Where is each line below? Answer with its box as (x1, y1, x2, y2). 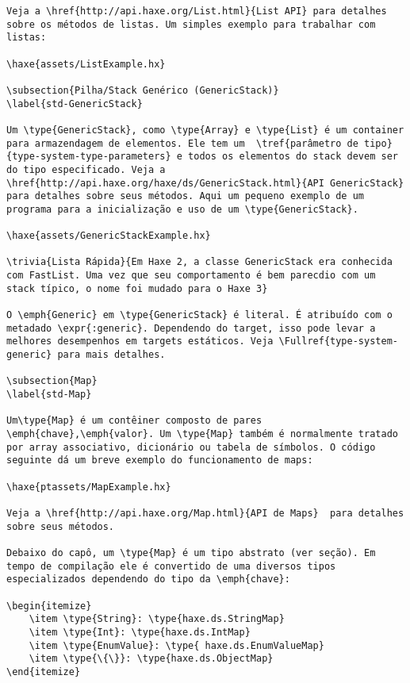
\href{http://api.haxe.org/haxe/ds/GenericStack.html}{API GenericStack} (6, 177, 404, 189)
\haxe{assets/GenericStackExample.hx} (6, 230, 211, 242)
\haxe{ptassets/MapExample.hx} (6, 481, 171, 493)
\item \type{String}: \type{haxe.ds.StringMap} (29, 613, 285, 625)
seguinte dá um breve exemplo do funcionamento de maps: (6, 455, 313, 466)
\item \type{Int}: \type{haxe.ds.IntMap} (29, 626, 251, 638)
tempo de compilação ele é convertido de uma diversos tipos (6, 560, 336, 572)
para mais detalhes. (57, 349, 166, 361)
